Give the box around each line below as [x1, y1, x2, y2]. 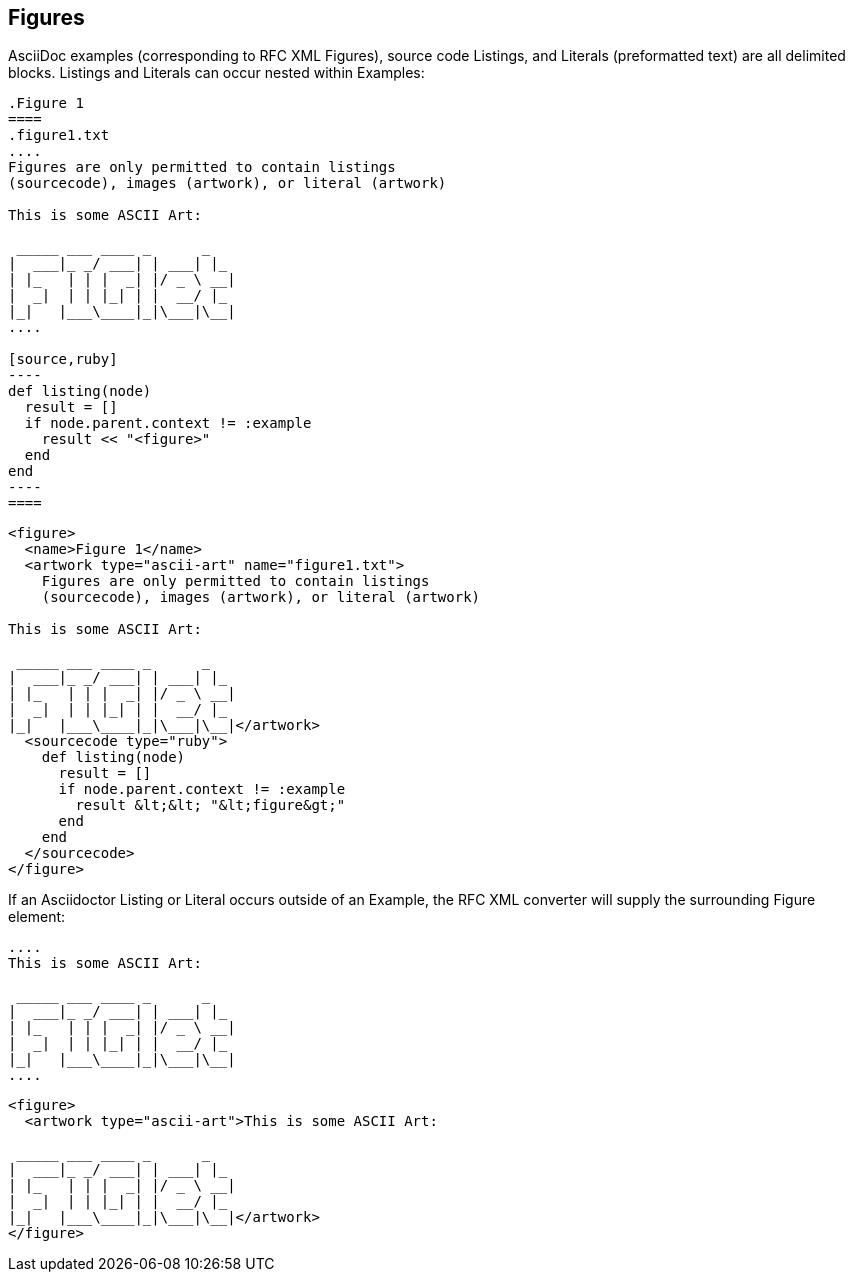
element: [8, 908, 66, 926]
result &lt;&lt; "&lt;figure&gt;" [75, 797, 346, 814]
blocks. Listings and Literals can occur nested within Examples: [8, 64, 425, 82]
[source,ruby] [8, 351, 118, 368]
